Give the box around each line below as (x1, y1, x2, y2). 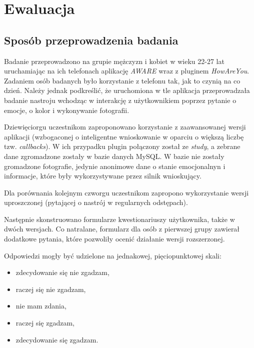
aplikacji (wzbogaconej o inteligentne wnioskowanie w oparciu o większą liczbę (4, 131, 244, 141)
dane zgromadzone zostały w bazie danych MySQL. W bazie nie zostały (4, 150, 224, 161)
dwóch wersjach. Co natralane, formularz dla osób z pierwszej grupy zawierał (4, 223, 240, 234)
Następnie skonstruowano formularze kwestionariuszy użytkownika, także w (4, 213, 235, 224)
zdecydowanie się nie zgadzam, (15, 267, 109, 277)
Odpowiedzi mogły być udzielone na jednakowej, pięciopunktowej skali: (4, 250, 221, 260)
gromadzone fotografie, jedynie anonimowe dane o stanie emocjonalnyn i (4, 160, 225, 171)
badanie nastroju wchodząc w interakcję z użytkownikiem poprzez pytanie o (4, 94, 236, 105)
